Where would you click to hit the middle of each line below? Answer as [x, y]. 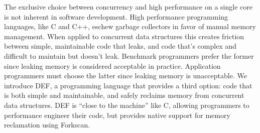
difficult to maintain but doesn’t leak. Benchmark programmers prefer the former [129, 55]
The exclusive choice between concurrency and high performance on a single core [128, 7]
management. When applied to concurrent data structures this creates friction [124, 36]
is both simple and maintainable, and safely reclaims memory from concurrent [124, 95]
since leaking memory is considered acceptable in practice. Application [112, 65]
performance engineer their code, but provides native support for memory [117, 115]
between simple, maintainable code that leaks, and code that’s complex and [120, 46]
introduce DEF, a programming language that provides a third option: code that [128, 85]
